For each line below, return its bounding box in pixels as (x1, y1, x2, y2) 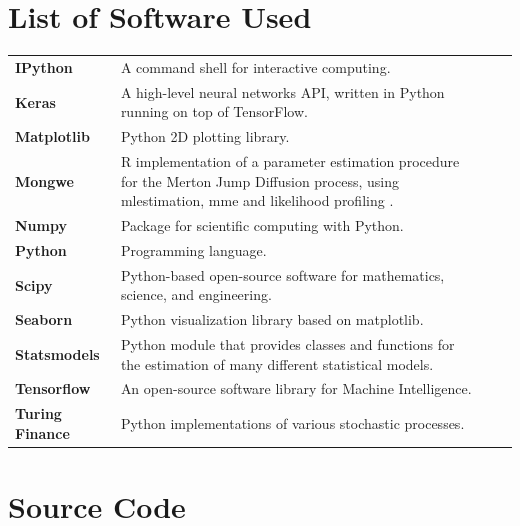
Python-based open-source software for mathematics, (120, 264, 445, 285)
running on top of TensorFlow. (120, 101, 308, 122)
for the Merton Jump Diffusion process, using (120, 170, 399, 191)
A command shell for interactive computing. (120, 56, 391, 77)
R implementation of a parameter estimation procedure (120, 151, 460, 171)
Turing (15, 403, 62, 424)
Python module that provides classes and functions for (120, 334, 455, 354)
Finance (15, 422, 70, 443)
